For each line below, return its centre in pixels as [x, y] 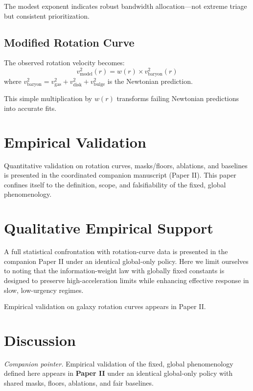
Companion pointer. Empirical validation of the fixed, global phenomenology [119, 363]
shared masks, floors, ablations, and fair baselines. [79, 383]
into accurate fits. [30, 108]
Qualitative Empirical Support [109, 228]
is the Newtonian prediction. [150, 81]
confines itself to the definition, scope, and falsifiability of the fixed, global [115, 184]
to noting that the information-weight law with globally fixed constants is [114, 271]
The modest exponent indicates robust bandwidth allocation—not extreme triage [126, 6]
